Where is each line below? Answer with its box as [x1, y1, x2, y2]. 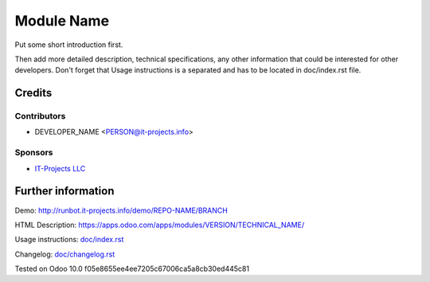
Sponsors [14, 147, 53, 159]
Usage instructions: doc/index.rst [14, 235, 124, 245]
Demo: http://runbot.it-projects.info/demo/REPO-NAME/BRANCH [14, 206, 229, 215]
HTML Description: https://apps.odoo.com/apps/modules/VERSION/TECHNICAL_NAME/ [14, 220, 305, 229]
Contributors [14, 111, 66, 122]
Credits [14, 86, 53, 100]
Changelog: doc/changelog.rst [14, 249, 115, 259]
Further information [14, 184, 115, 198]
